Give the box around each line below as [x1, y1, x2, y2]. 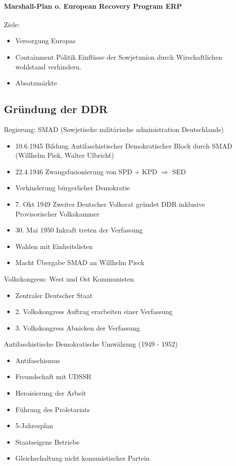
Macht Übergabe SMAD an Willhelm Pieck [15, 257, 145, 267]
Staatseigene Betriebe [15, 436, 80, 447]
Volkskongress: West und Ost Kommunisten [4, 273, 134, 283]
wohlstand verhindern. [15, 61, 82, 71]
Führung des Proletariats [15, 404, 90, 414]
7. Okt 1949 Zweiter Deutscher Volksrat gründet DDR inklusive [15, 199, 205, 209]
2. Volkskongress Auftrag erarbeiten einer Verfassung [15, 306, 173, 316]
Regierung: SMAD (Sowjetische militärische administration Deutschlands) [4, 124, 224, 134]
